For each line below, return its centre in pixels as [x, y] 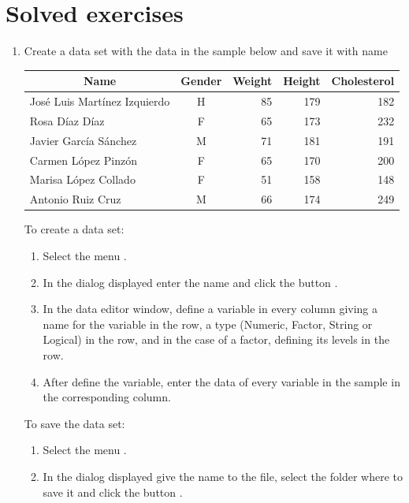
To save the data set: [74, 423]
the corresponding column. [107, 397]
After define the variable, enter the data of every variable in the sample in [221, 381]
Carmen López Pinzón [83, 160]
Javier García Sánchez [83, 140]
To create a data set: [74, 229]
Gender [201, 81]
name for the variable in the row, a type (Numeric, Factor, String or [208, 324]
